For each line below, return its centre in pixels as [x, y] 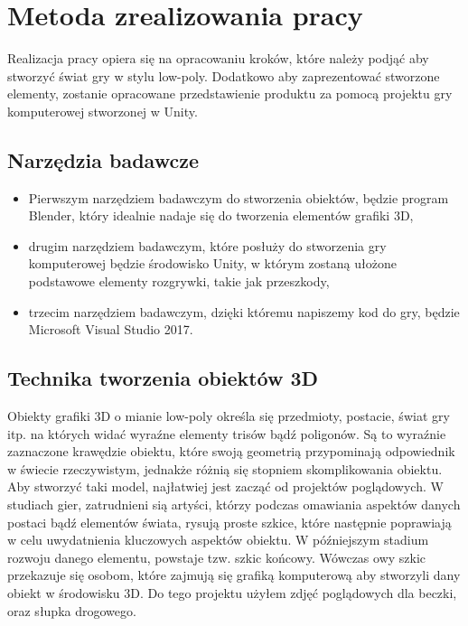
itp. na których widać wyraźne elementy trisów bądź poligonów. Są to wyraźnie [227, 433]
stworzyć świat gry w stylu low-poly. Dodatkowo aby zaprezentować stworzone [224, 75]
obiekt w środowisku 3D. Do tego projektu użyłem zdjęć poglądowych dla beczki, [232, 593]
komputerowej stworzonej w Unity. [103, 111]
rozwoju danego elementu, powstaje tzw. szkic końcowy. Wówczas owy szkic [217, 557]
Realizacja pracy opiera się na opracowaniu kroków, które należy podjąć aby [218, 58]
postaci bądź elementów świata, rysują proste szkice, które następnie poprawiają [229, 522]
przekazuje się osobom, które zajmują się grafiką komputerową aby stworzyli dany [234, 575]
